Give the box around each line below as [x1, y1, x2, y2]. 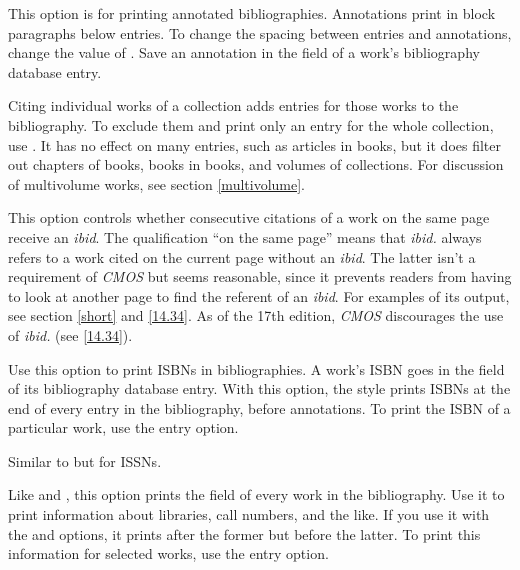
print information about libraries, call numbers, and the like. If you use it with [8, 504, 490, 525]
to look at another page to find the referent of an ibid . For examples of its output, [8, 285, 510, 306]
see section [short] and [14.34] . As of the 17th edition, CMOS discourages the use [8, 305, 504, 326]
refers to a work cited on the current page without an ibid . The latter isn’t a [8, 246, 476, 267]
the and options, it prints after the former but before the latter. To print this [8, 523, 481, 544]
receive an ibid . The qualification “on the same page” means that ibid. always [8, 226, 482, 247]
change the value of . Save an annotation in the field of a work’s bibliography [8, 42, 480, 63]
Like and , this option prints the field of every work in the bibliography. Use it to [8, 484, 505, 505]
